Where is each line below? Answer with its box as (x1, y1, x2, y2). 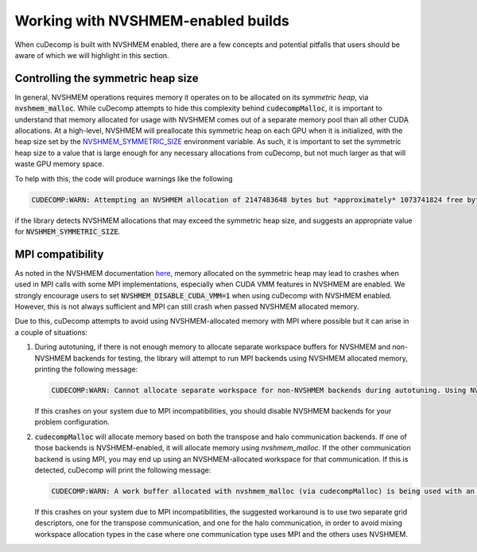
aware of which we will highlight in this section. (14, 50, 170, 60)
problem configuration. (34, 418, 111, 427)
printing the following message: (34, 364, 138, 374)
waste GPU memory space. (14, 159, 105, 169)
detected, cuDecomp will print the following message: (34, 465, 211, 475)
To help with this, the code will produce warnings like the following (14, 173, 234, 183)
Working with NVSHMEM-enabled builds (14, 12, 289, 29)
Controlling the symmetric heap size (14, 72, 199, 85)
